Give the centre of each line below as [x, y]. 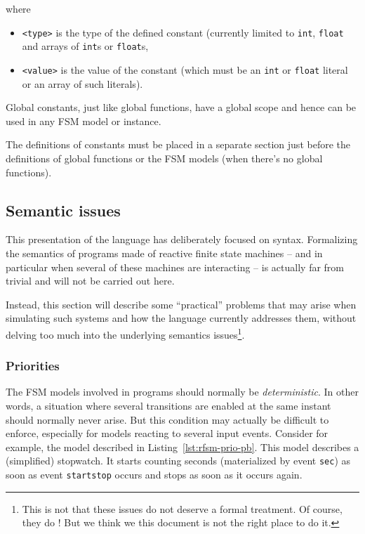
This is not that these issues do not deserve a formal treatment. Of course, [182, 508]
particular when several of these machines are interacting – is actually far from [175, 267]
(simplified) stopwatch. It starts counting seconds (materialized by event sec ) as [178, 461]
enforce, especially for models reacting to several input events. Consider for [167, 433]
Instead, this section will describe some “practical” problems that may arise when [181, 304]
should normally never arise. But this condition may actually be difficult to [167, 419]
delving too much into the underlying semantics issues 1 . [125, 333]
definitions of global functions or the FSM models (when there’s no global [164, 158]
